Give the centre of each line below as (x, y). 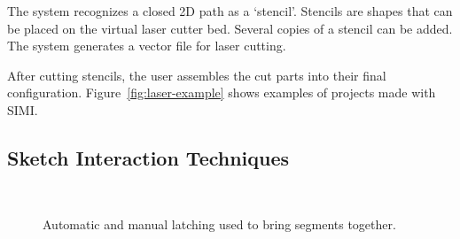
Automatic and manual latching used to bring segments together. (219, 224)
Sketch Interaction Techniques (148, 157)
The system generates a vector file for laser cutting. (147, 46)
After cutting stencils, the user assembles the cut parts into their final (197, 75)
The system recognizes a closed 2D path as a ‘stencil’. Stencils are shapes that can (230, 11)
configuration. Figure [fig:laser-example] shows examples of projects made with (222, 93)
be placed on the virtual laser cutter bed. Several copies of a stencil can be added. (230, 28)
